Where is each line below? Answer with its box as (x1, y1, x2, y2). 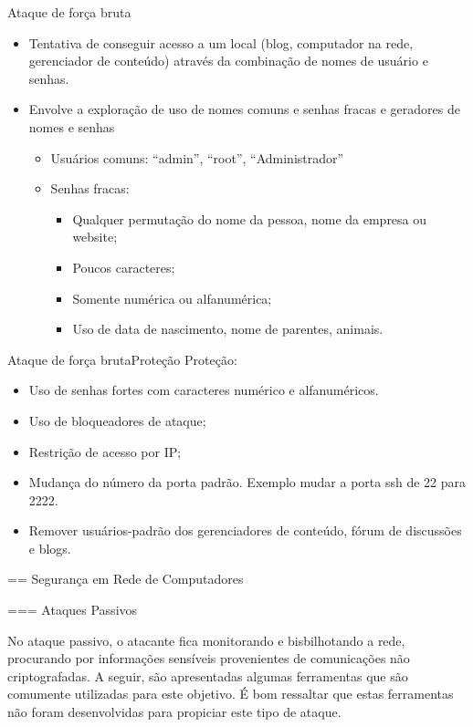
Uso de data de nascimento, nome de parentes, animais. (72, 319, 384, 338)
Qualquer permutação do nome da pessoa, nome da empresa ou (72, 209, 427, 228)
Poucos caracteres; (72, 257, 175, 276)
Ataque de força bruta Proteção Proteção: (7, 349, 237, 369)
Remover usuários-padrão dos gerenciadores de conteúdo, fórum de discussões (28, 521, 462, 540)
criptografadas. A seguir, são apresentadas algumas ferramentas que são (7, 666, 408, 685)
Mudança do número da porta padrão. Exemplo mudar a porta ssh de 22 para (28, 473, 466, 492)
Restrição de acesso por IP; (28, 441, 182, 461)
